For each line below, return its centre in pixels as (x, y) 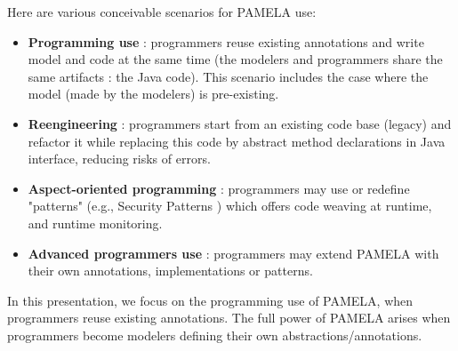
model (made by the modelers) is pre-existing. (153, 94)
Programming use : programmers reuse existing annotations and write (226, 41)
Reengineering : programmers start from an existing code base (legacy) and (240, 123)
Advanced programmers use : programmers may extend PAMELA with (233, 253)
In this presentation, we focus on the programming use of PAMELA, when (210, 300)
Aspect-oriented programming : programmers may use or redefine (219, 188)
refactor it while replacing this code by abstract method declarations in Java (237, 141)
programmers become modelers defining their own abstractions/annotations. (215, 335)
